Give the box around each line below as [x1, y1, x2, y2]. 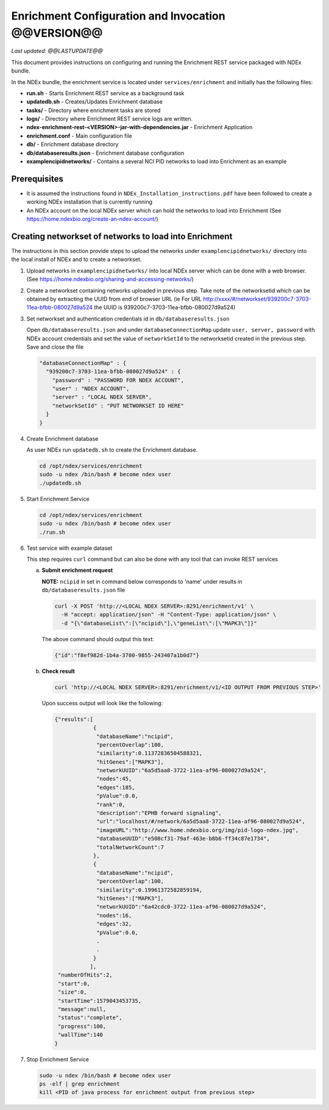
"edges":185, [96, 784, 135, 791]
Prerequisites [11, 174, 63, 184]
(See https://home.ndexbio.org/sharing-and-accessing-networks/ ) [26, 276, 194, 283]
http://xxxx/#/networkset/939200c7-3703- [203, 295, 311, 302]
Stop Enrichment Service [26, 1055, 90, 1063]
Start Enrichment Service [26, 495, 90, 502]
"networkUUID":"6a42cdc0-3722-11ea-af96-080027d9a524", [96, 903, 267, 911]
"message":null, [58, 1006, 107, 1013]
